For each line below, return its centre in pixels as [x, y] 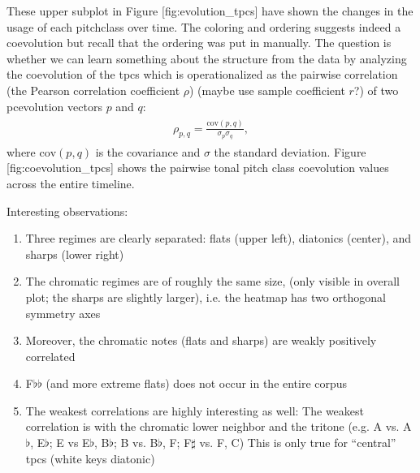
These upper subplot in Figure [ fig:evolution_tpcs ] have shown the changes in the [210, 11]
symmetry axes [63, 313]
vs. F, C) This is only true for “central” [298, 443]
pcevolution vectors [54, 106]
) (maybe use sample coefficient [267, 90]
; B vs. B [136, 443]
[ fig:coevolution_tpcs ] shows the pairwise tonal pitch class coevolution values [198, 168]
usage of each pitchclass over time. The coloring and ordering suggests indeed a [204, 26]
